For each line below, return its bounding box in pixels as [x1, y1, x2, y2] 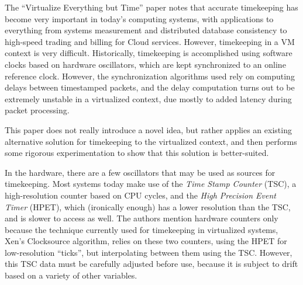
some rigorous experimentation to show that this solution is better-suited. [5, 147, 269, 159]
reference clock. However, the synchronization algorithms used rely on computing [5, 69, 295, 82]
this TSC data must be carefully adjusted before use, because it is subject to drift [5, 258, 298, 270]
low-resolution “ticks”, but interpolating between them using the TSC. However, [5, 246, 292, 258]
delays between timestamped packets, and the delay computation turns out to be [5, 81, 295, 93]
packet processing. [5, 104, 70, 116]
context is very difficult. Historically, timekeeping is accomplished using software [5, 47, 292, 59]
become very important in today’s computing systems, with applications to [5, 12, 274, 25]
